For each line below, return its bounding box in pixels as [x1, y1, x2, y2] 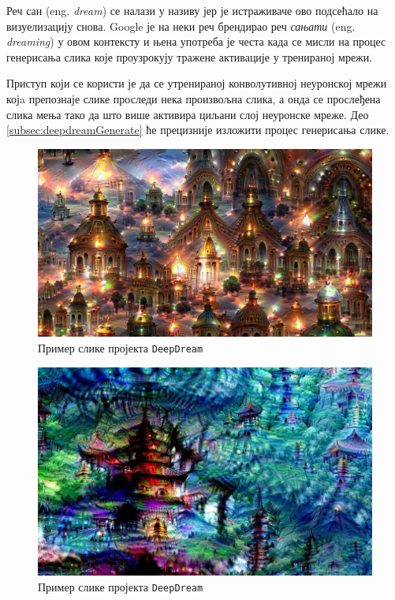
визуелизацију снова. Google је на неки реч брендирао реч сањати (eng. [6, 17, 356, 34]
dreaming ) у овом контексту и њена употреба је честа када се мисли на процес [6, 33, 386, 50]
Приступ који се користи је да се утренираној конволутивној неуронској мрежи [6, 75, 387, 91]
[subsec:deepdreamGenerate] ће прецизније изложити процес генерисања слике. [6, 121, 389, 138]
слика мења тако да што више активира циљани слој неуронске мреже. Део [6, 106, 369, 122]
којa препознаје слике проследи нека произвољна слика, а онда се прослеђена [6, 90, 381, 106]
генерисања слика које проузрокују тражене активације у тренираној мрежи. [6, 48, 373, 65]
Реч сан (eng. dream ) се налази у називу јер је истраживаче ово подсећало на [6, 2, 378, 18]
